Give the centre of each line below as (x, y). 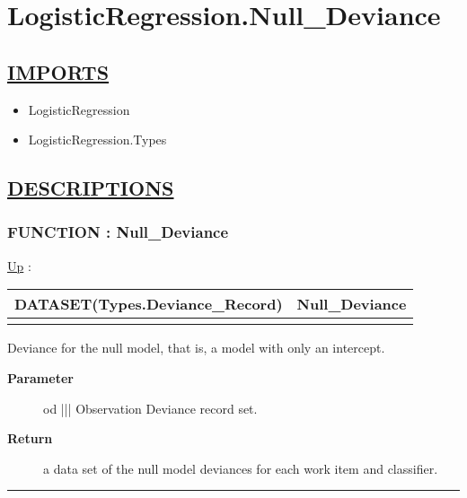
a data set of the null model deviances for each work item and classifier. (241, 468)
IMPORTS (58, 71)
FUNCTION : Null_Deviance (118, 232)
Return (30, 438)
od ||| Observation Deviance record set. (150, 408)
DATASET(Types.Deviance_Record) (149, 304)
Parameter (40, 377)
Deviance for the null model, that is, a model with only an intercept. (196, 348)
